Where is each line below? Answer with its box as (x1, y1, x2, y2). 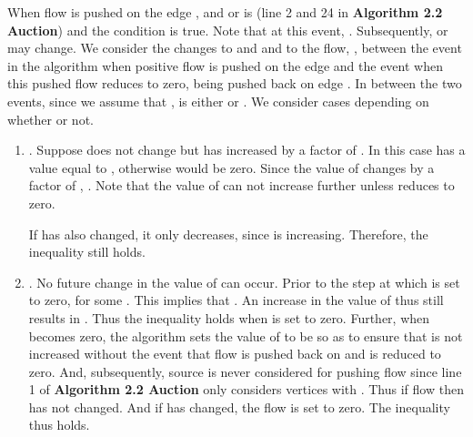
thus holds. (28, 415, 90, 434)
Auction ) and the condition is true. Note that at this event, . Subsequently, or (7, 20, 448, 39)
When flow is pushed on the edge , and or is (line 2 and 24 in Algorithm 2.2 (7, 3, 443, 21)
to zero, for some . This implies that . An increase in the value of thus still (28, 290, 444, 310)
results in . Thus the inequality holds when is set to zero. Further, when (28, 308, 430, 327)
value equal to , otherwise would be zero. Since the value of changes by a (28, 158, 435, 177)
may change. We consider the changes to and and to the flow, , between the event (7, 38, 462, 57)
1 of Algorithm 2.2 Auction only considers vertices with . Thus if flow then (28, 380, 464, 399)
